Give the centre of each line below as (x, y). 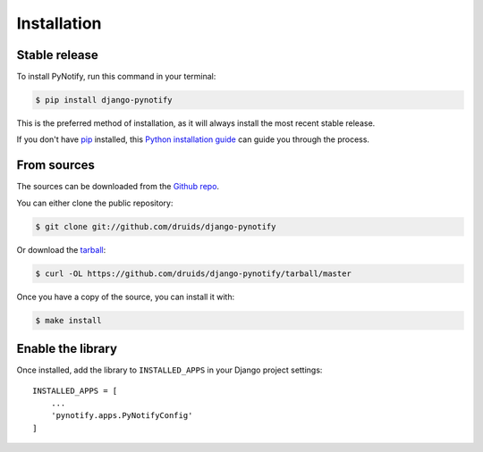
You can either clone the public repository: (95, 203)
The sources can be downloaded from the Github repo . (118, 187)
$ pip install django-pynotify (104, 100)
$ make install (68, 320)
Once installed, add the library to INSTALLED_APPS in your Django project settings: (169, 370)
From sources (56, 165)
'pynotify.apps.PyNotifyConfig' (122, 416)
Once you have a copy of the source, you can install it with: (126, 297)
